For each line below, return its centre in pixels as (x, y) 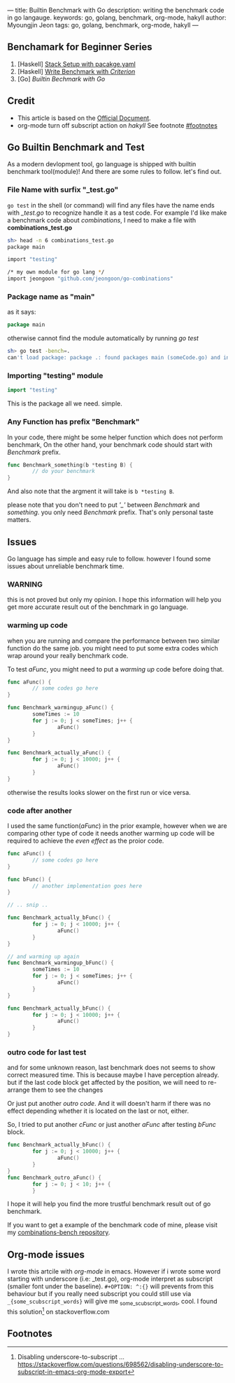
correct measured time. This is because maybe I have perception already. (113, 1075)
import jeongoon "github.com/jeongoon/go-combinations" (90, 279)
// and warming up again (43, 956)
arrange (19, 1090)
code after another (40, 810)
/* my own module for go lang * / (56, 272)
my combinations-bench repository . (59, 1232)
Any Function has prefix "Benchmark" (73, 422)
